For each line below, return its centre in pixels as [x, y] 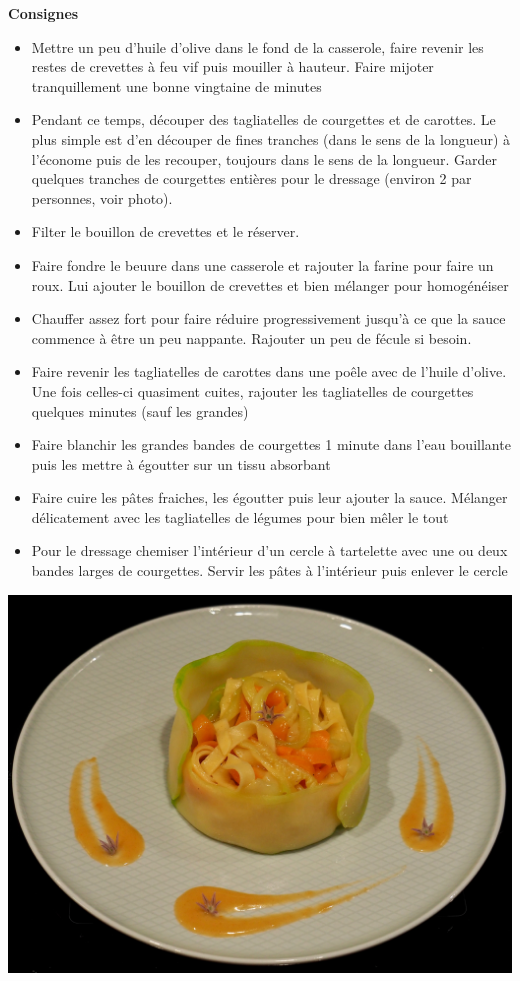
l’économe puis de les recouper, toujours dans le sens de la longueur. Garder [264, 158]
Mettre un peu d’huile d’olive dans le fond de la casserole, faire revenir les [257, 46]
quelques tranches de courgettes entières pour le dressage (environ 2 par [251, 178]
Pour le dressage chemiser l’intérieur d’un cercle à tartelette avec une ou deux [269, 550]
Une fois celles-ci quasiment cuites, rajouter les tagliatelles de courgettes [252, 390]
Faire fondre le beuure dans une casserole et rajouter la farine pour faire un [262, 264]
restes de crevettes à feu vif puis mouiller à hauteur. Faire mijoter [232, 66]
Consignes [43, 13]
